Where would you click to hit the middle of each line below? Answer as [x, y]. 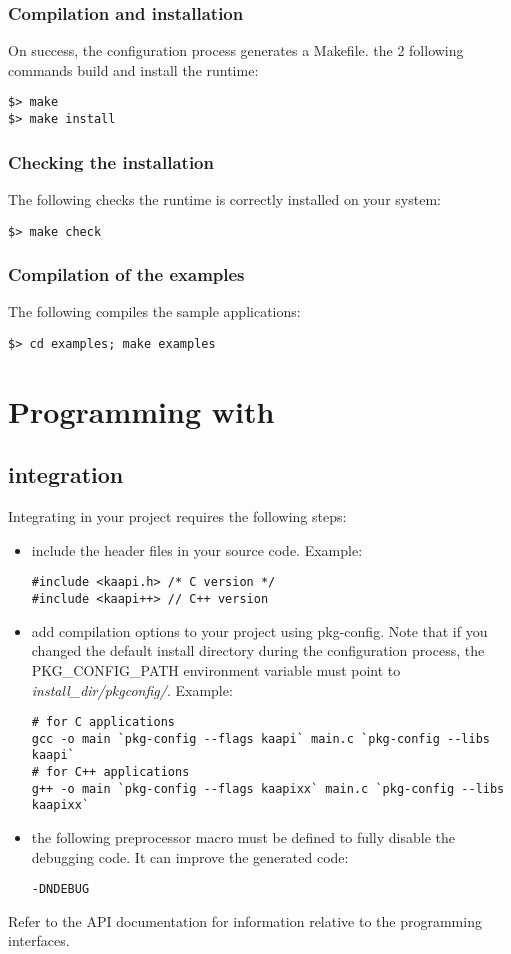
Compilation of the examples [126, 274]
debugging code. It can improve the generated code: [190, 856]
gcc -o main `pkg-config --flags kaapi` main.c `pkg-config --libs [260, 738]
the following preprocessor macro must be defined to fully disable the [243, 837]
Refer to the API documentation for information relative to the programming [245, 920]
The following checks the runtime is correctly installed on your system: [224, 198]
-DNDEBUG [60, 889]
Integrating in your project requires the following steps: [177, 516]
